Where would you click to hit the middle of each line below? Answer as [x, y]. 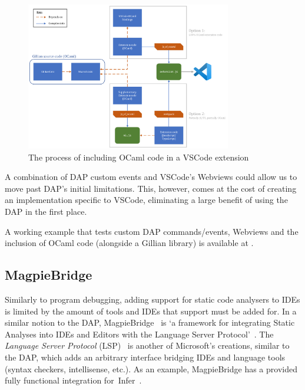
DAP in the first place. [46, 212]
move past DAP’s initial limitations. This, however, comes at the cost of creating [151, 188]
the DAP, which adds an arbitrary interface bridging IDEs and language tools [145, 357]
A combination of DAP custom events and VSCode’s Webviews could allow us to [151, 177]
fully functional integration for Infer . [73, 380]
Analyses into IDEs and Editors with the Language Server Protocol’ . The [139, 334]
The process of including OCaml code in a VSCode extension [139, 157]
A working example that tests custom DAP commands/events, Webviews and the [152, 231]
